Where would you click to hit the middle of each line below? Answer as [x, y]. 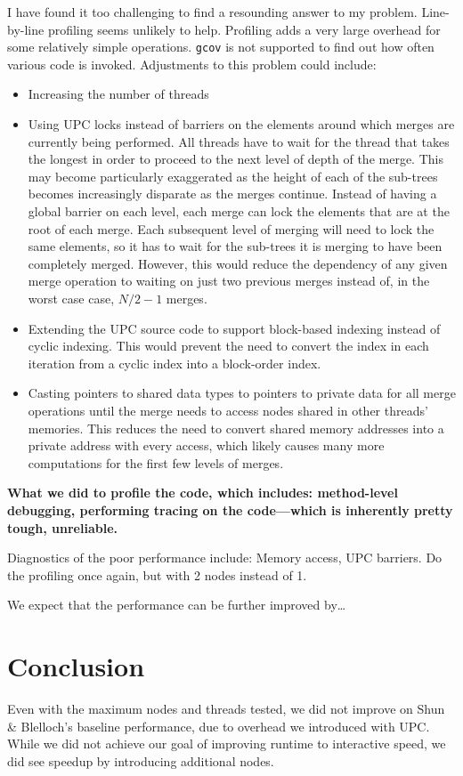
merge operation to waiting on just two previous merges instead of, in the [229, 281]
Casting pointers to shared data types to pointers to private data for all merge [242, 393]
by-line [26, 29]
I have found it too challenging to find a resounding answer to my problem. [212, 12]
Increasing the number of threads [118, 94]
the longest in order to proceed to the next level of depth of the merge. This [236, 159]
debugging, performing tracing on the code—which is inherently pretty [230, 509]
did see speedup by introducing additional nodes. [141, 760]
